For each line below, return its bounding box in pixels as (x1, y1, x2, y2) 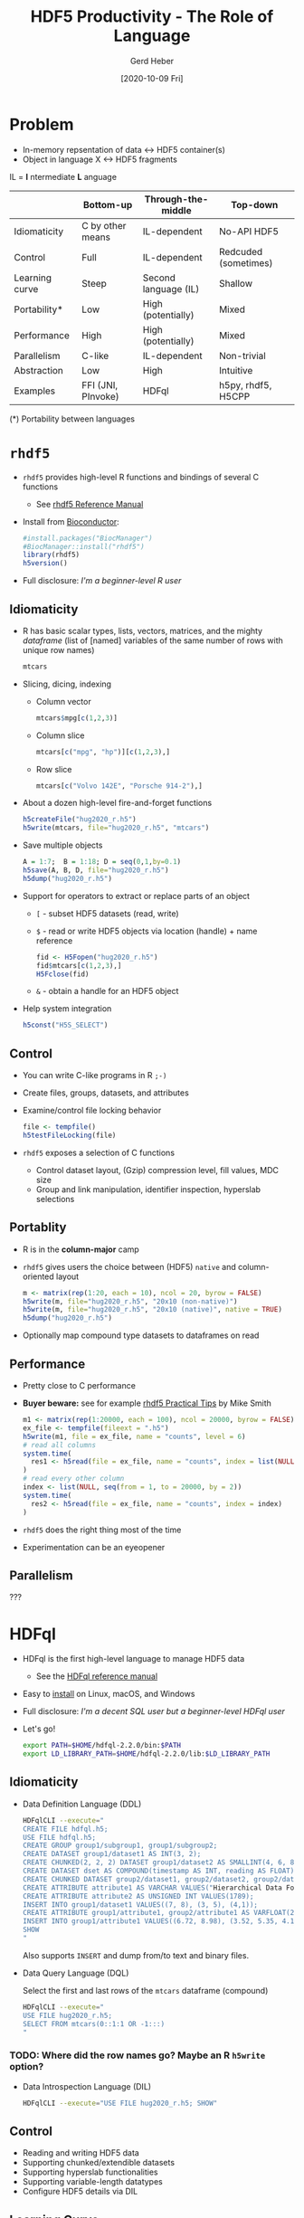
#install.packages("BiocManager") (22, 534, 153, 543)
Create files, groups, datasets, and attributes (22, 1087, 190, 1098)
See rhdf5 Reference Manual (35, 498, 144, 509)
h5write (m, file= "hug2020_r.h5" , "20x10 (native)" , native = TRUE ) (22, 1305, 283, 1314)
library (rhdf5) (22, 550, 81, 560)
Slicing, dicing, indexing (22, 678, 111, 689)
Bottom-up (82, 198, 133, 211)
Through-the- (144, 193, 209, 205)
